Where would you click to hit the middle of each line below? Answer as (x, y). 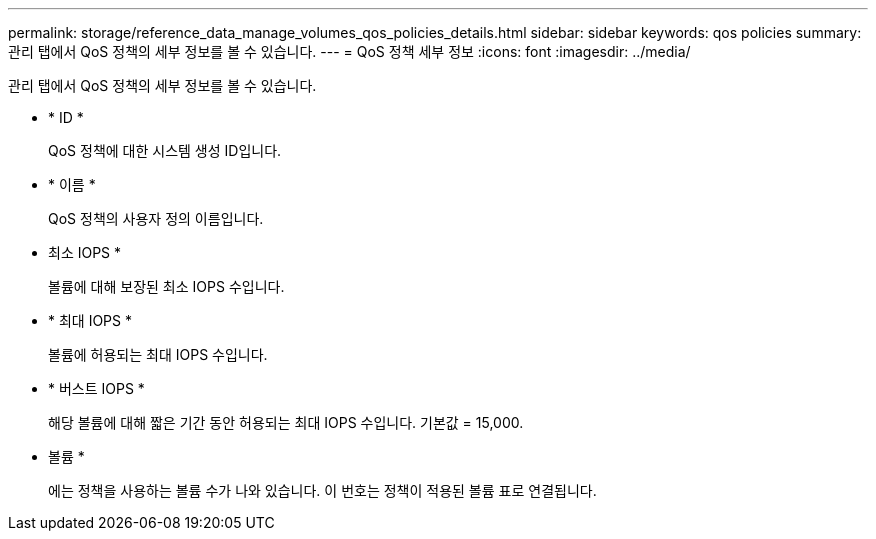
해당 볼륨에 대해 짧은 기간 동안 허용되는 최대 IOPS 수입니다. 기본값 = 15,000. (286, 422)
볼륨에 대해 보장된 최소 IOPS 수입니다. (166, 286)
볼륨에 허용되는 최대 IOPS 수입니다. (158, 354)
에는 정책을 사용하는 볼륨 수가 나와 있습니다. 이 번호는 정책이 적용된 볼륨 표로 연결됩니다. (322, 490)
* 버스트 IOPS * (96, 388)
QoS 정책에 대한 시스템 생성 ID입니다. (165, 150)
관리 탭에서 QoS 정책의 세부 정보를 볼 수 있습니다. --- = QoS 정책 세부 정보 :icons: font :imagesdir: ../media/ (349, 51)
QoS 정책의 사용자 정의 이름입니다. (156, 218)
